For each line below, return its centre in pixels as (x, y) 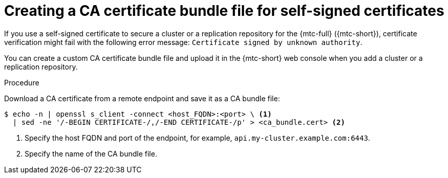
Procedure (22, 82)
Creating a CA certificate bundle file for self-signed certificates (224, 11)
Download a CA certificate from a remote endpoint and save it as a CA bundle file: (142, 98)
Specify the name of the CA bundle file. (91, 153)
